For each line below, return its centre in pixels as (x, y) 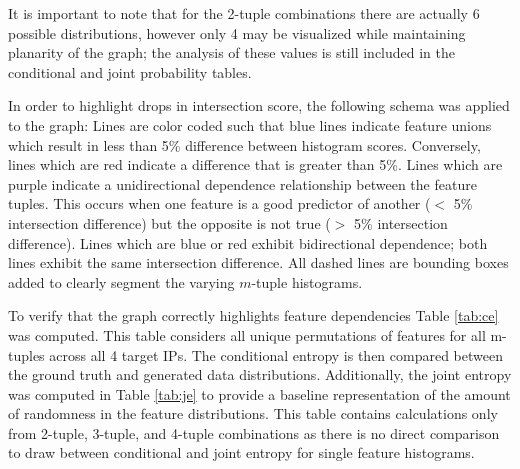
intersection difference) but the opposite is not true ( (169, 222)
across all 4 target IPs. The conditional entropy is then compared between (276, 354)
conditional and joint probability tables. (130, 71)
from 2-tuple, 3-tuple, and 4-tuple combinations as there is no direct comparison (254, 432)
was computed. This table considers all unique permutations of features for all (247, 334)
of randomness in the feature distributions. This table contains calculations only (253, 413)
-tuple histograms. (307, 281)
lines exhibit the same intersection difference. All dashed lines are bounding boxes (258, 262)
